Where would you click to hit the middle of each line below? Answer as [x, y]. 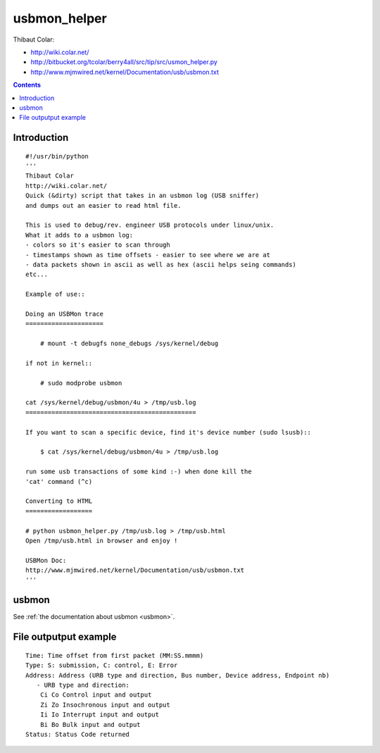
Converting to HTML [59, 501]
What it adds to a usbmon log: [80, 235]
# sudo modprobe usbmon [81, 383]
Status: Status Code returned [78, 734]
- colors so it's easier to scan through [98, 245]
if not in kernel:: [59, 363]
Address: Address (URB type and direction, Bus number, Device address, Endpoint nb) [178, 675]
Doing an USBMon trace [65, 314]
